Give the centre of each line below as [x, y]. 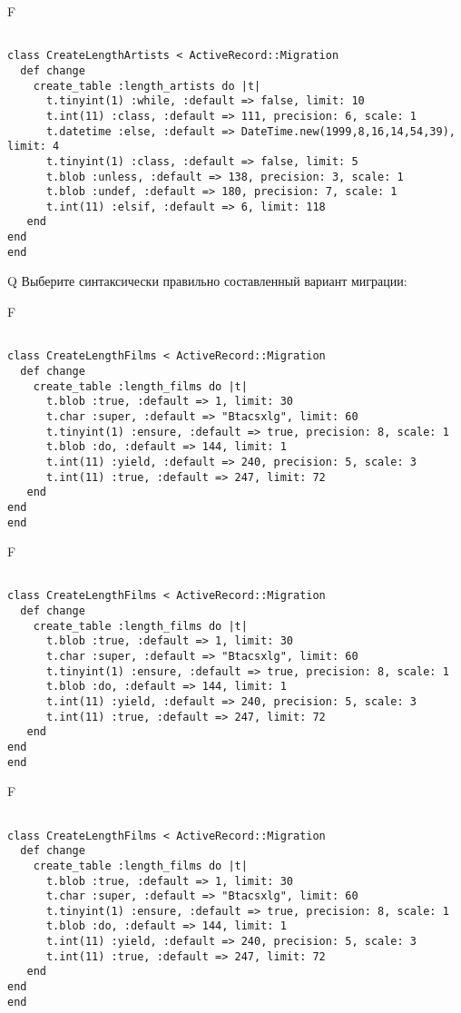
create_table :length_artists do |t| [147, 86]
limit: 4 [34, 147]
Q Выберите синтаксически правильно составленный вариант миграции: [207, 281]
